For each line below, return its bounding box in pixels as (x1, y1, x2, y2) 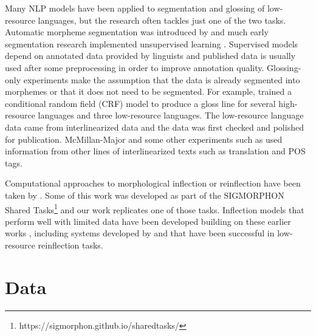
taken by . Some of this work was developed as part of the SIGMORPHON (5, 188, 284, 201)
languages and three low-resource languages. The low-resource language (38, 109, 304, 122)
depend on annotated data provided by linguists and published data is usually (5, 49, 296, 62)
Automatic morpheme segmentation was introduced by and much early (5, 26, 269, 38)
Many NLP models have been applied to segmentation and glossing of (5, 2, 265, 14)
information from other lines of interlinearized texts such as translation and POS (5, 145, 306, 157)
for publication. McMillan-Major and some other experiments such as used (5, 132, 283, 145)
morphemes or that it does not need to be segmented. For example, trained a (5, 85, 292, 98)
